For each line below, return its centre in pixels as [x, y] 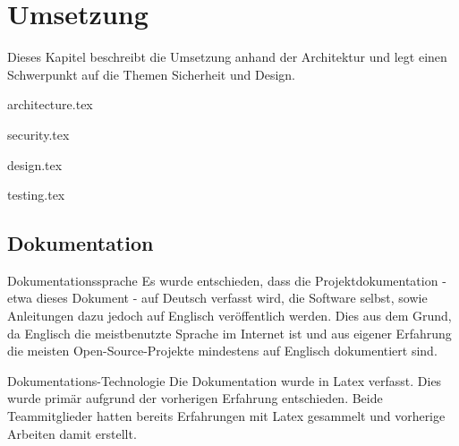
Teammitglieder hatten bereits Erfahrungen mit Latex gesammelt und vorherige [226, 416]
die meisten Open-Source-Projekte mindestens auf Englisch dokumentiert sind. [222, 351]
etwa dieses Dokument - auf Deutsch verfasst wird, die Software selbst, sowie [217, 298]
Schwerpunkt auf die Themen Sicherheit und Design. [151, 74]
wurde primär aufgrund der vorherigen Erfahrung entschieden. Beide [195, 398]
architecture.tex [50, 104]
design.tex [35, 164]
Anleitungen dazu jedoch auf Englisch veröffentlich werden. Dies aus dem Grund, [229, 316]
